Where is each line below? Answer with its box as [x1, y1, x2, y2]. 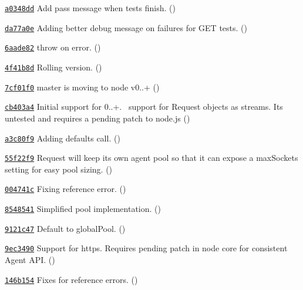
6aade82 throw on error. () [5, 41, 101, 53]
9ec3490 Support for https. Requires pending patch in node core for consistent [5, 242, 288, 254]
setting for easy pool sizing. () [5, 163, 113, 175]
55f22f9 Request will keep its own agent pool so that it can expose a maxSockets [5, 151, 298, 164]
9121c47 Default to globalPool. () [5, 222, 126, 234]
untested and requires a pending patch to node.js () [5, 112, 190, 124]
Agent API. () [5, 254, 55, 266]
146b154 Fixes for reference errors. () [5, 273, 138, 285]
